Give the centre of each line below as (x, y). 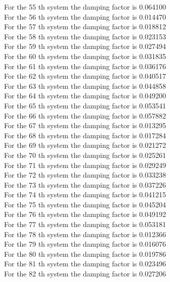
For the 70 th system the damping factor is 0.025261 (85, 155)
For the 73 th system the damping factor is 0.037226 (85, 184)
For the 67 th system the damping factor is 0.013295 (85, 125)
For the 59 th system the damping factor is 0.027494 (85, 46)
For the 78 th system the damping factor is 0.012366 (85, 234)
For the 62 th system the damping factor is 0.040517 (85, 76)
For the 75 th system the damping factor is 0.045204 (85, 204)
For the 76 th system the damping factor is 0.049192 (85, 214)
